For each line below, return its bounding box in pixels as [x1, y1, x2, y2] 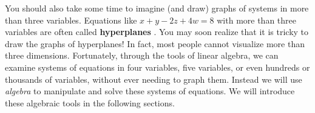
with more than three [217, 13, 296, 26]
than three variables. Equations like [5, 13, 137, 26]
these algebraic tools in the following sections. [5, 96, 175, 109]
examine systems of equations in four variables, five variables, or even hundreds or [5, 60, 310, 73]
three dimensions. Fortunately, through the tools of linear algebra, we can [5, 49, 279, 62]
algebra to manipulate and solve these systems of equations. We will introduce [5, 85, 295, 97]
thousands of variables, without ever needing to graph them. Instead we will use [5, 73, 302, 85]
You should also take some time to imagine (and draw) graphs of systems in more [5, 2, 309, 14]
